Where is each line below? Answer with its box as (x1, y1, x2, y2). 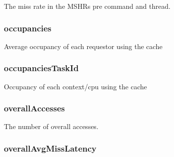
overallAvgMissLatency (4, 142, 97, 154)
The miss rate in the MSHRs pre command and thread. (4, 1, 171, 11)
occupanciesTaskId (4, 62, 79, 74)
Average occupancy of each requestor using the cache (4, 41, 163, 51)
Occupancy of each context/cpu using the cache (4, 81, 147, 91)
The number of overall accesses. (4, 121, 99, 131)
